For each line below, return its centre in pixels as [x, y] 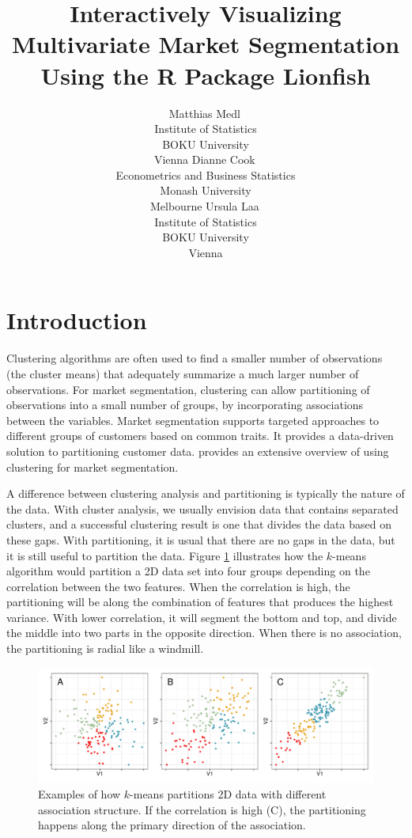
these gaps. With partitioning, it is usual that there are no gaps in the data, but [201, 539]
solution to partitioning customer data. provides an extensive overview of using [198, 451]
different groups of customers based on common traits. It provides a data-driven [200, 436]
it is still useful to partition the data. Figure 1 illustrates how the [165, 555]
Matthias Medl [204, 113]
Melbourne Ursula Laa [205, 206]
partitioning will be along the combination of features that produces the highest [200, 602]
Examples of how [79, 794]
